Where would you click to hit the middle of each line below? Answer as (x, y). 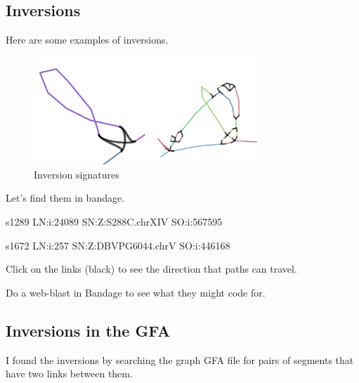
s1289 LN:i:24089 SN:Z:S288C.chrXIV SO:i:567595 (114, 221)
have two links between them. (69, 374)
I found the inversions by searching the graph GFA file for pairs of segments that (180, 359)
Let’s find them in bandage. (65, 198)
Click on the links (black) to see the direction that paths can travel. (151, 269)
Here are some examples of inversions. (87, 40)
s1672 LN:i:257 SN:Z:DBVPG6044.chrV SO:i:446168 (118, 245)
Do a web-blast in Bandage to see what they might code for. (136, 292)
